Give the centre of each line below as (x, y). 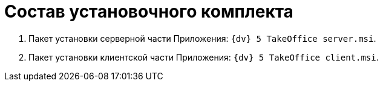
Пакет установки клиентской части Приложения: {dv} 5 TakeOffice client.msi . (204, 57)
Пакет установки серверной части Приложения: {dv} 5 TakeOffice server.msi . (202, 38)
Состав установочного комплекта (149, 12)
